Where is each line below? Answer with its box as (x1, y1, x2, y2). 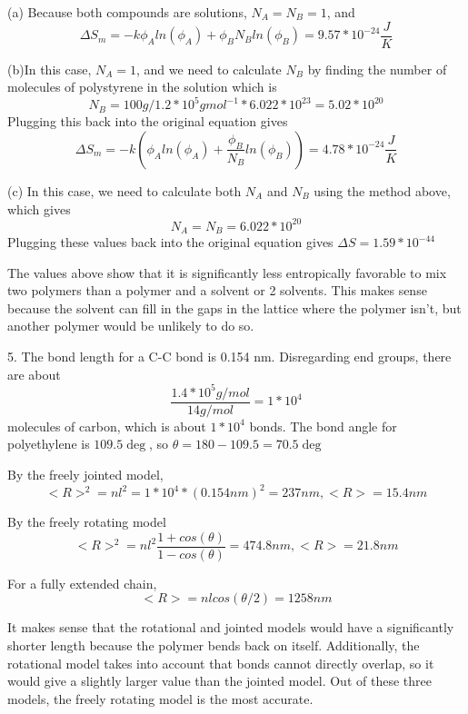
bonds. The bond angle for (249, 416, 397, 435)
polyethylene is (7, 434, 90, 453)
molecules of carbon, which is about (7, 416, 206, 435)
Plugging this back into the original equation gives (7, 112, 288, 131)
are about (7, 364, 61, 383)
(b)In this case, (7, 59, 92, 78)
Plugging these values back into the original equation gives (7, 233, 334, 252)
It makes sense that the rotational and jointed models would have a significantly (7, 618, 454, 637)
